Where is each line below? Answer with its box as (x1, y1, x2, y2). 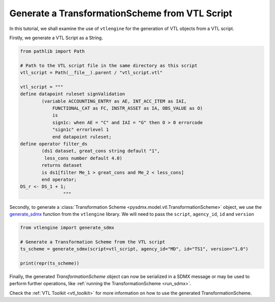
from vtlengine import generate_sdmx (20, 225, 115, 231)
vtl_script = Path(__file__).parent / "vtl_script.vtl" (20, 70, 163, 76)
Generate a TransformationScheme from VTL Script (9, 8, 233, 19)
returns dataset (41, 162, 82, 168)
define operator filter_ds (20, 141, 88, 147)
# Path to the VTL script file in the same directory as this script (20, 63, 198, 68)
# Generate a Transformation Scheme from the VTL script (20, 239, 166, 244)
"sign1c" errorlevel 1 (52, 127, 109, 132)
